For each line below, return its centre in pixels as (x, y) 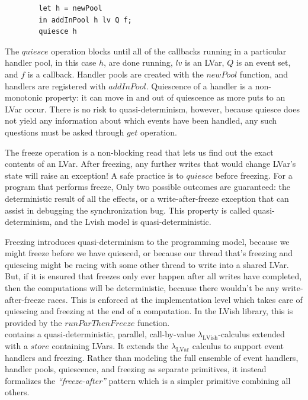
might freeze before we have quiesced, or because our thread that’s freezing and (149, 253)
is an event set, (263, 62)
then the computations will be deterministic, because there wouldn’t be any (142, 288)
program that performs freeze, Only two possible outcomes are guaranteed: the (148, 187)
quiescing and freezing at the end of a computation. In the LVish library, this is (149, 311)
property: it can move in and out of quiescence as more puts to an (165, 97)
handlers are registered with (55, 86)
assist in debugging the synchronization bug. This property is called (128, 210)
